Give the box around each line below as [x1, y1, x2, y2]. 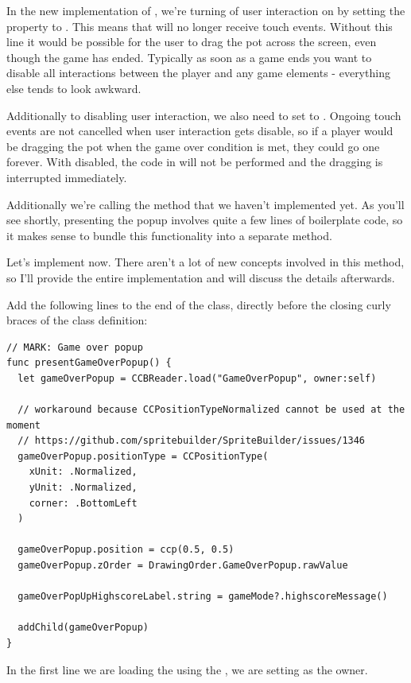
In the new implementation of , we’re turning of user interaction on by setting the [6, 2, 405, 18]
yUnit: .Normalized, [29, 482, 138, 494]
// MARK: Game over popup [6, 341, 143, 353]
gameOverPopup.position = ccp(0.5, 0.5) [17, 544, 235, 556]
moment [6, 419, 41, 431]
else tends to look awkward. [6, 80, 142, 96]
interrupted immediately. [6, 169, 127, 185]
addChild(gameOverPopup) [17, 622, 149, 634]
